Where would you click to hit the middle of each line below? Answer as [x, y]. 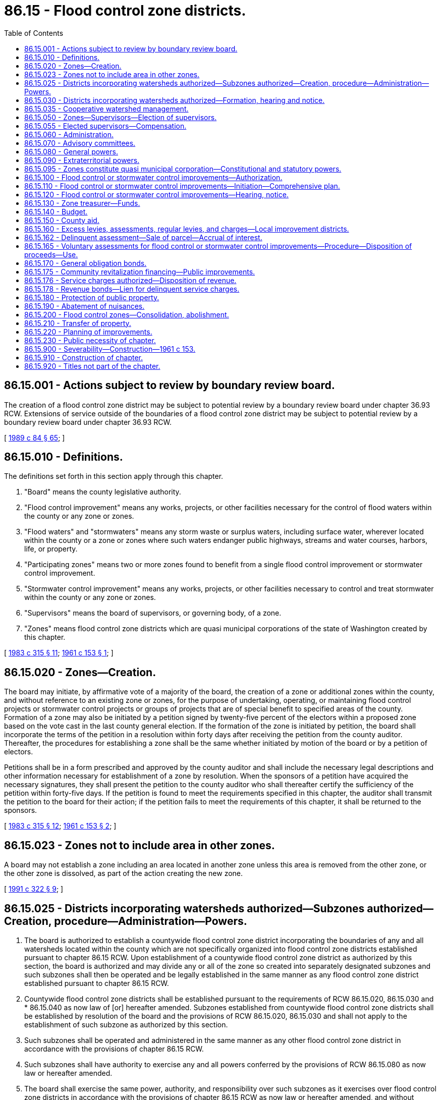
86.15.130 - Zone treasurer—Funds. [82, 203]
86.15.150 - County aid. [62, 220]
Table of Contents [34, 33]
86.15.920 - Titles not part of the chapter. [92, 366]
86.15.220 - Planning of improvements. [88, 332]
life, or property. [51, 549]
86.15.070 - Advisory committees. [80, 143]
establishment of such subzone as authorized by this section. [126, 1024]
